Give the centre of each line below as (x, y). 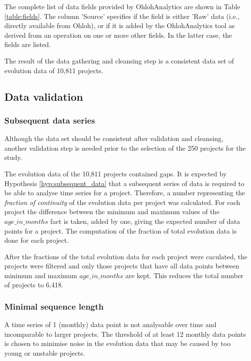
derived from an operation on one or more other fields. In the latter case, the (118, 35)
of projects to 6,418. (34, 285)
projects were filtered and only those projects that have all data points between (122, 266)
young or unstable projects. (45, 353)
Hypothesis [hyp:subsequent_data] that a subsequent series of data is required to (125, 183)
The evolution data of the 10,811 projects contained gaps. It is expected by (116, 173)
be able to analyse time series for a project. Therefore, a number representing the (125, 193)
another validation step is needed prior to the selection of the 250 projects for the (125, 148)
